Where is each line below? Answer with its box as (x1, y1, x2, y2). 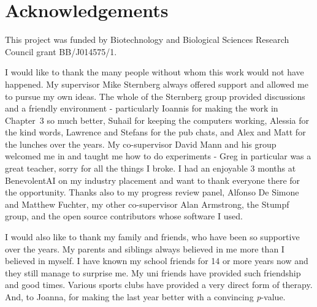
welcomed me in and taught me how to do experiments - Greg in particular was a (5, 150, 311, 162)
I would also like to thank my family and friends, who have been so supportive (5, 230, 300, 243)
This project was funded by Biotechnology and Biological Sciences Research (5, 33, 289, 46)
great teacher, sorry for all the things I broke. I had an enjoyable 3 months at (5, 162, 296, 175)
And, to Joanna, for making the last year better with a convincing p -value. (5, 290, 286, 303)
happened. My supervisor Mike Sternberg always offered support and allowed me (5, 77, 308, 90)
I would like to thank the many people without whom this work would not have (5, 66, 304, 78)
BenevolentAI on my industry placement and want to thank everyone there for (5, 173, 300, 186)
